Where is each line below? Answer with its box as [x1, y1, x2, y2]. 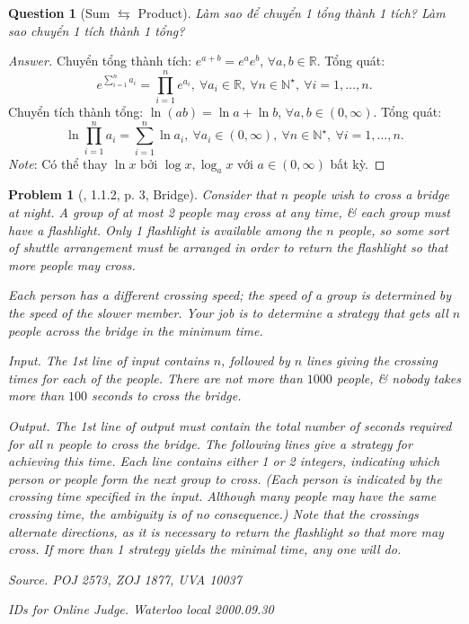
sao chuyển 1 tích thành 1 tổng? [8, 21, 185, 40]
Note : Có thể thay [8, 154, 108, 172]
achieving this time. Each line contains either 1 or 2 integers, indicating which [8, 452, 440, 470]
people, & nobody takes [336, 368, 461, 387]
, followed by [221, 351, 290, 370]
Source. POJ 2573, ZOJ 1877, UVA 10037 [8, 569, 242, 588]
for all [8, 434, 42, 453]
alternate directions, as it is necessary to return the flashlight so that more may [8, 522, 444, 541]
